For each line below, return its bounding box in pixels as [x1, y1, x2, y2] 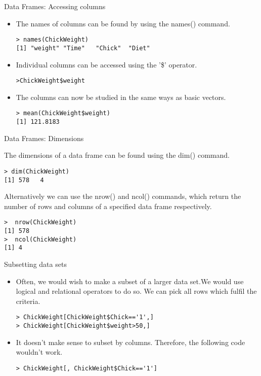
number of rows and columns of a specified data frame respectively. [4, 200, 212, 211]
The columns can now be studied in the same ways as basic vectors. [16, 91, 226, 102]
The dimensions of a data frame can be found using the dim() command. [4, 150, 230, 160]
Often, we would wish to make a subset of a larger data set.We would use [16, 276, 244, 286]
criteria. [16, 295, 40, 306]
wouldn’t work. [16, 347, 63, 357]
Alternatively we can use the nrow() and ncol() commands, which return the [4, 191, 241, 201]
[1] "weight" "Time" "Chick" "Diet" [16, 44, 150, 52]
